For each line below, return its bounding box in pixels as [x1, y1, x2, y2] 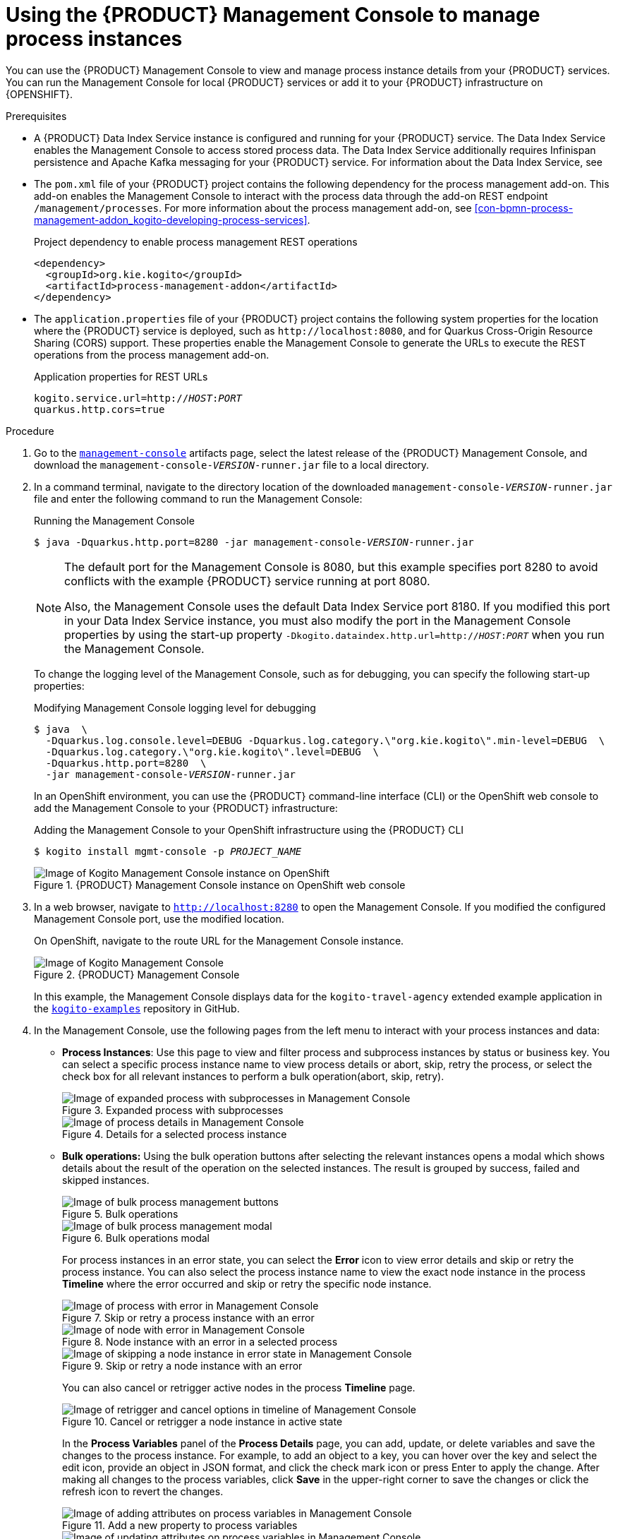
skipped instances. [62, 1173, 150, 1186]
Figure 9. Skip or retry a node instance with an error [62, 1359, 303, 1372]
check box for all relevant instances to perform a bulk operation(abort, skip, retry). [62, 1070, 444, 1082]
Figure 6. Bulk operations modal [62, 1231, 210, 1244]
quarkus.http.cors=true [34, 403, 165, 415]
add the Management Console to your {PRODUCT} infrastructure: [34, 801, 338, 814]
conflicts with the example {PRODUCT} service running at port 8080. [64, 573, 430, 588]
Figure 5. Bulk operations [62, 1207, 178, 1220]
